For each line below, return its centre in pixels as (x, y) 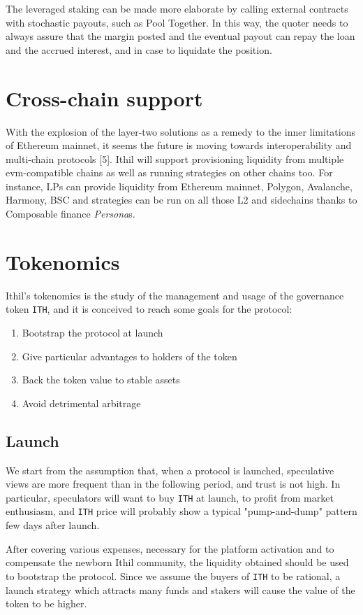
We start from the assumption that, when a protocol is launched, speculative (170, 470)
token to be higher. (46, 603)
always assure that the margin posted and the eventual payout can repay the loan (180, 36)
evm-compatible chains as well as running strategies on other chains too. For (169, 172)
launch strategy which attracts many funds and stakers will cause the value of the (180, 589)
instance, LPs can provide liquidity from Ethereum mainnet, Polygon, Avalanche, (179, 186)
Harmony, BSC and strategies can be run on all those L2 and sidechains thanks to (181, 200)
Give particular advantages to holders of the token (129, 356)
